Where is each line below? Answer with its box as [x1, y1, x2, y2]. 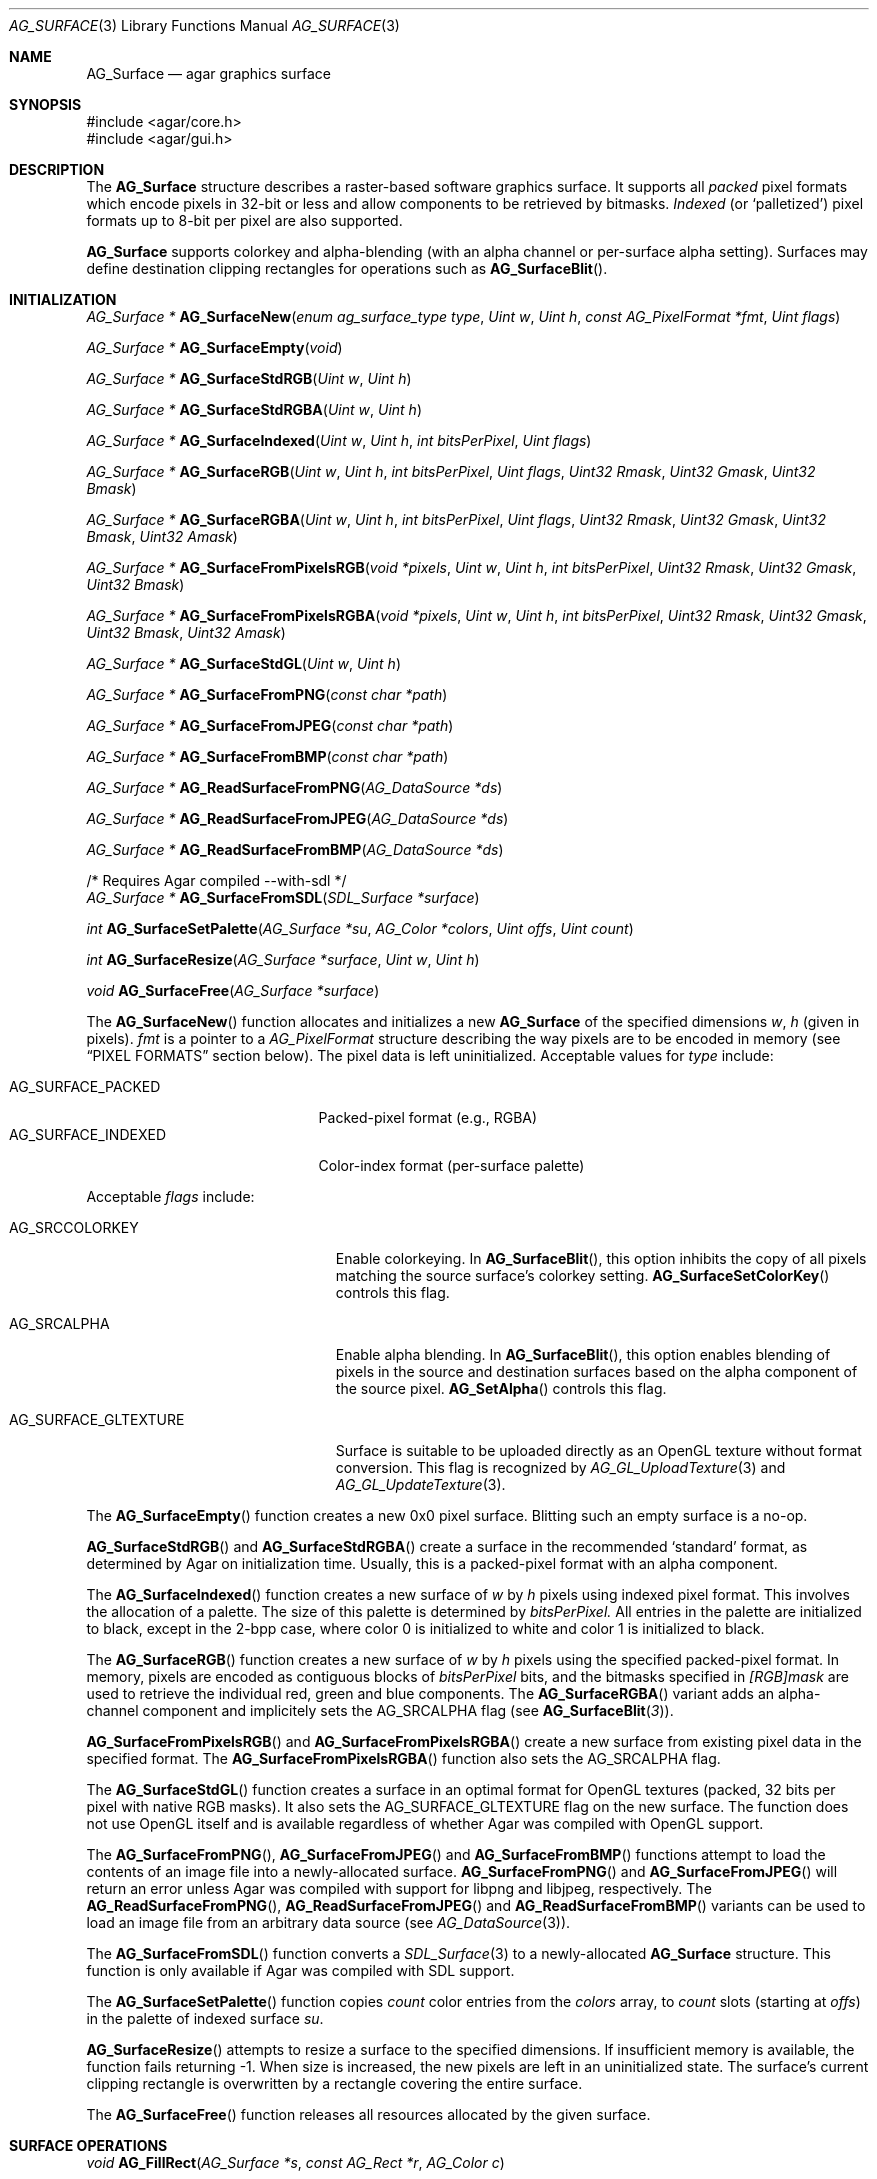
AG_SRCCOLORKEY [9, 1219, 139, 1236]
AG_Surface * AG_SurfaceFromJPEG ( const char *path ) [86, 717, 454, 734]
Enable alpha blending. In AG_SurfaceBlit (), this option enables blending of [335, 1346, 831, 1363]
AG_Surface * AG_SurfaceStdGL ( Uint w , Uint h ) [86, 655, 402, 672]
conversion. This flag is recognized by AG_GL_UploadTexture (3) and [335, 1459, 786, 1476]
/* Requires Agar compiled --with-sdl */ [86, 872, 347, 889]
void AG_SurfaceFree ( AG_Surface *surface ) [86, 982, 380, 999]
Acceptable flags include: [86, 1188, 255, 1205]
